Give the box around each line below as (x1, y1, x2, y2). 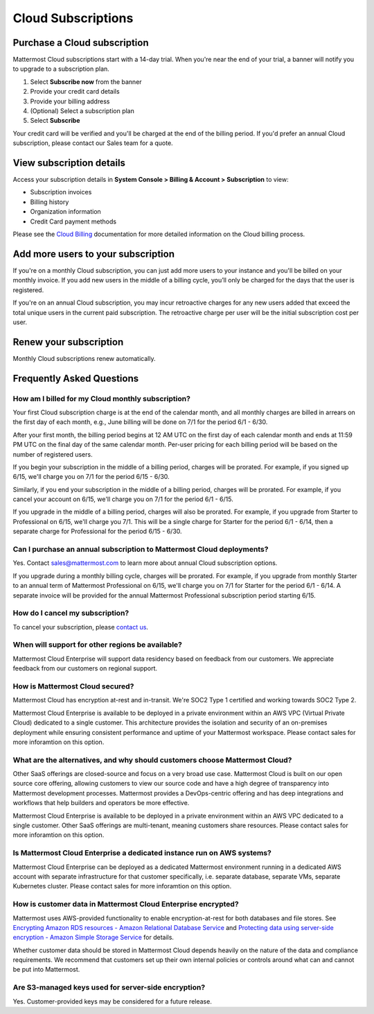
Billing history (30, 198, 69, 206)
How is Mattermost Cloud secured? (12, 682, 134, 691)
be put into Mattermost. (12, 965, 80, 974)
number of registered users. (12, 450, 93, 458)
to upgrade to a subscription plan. (12, 65, 110, 73)
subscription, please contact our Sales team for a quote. (12, 139, 173, 147)
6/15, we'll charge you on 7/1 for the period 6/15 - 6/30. (12, 473, 170, 481)
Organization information (30, 208, 102, 216)
